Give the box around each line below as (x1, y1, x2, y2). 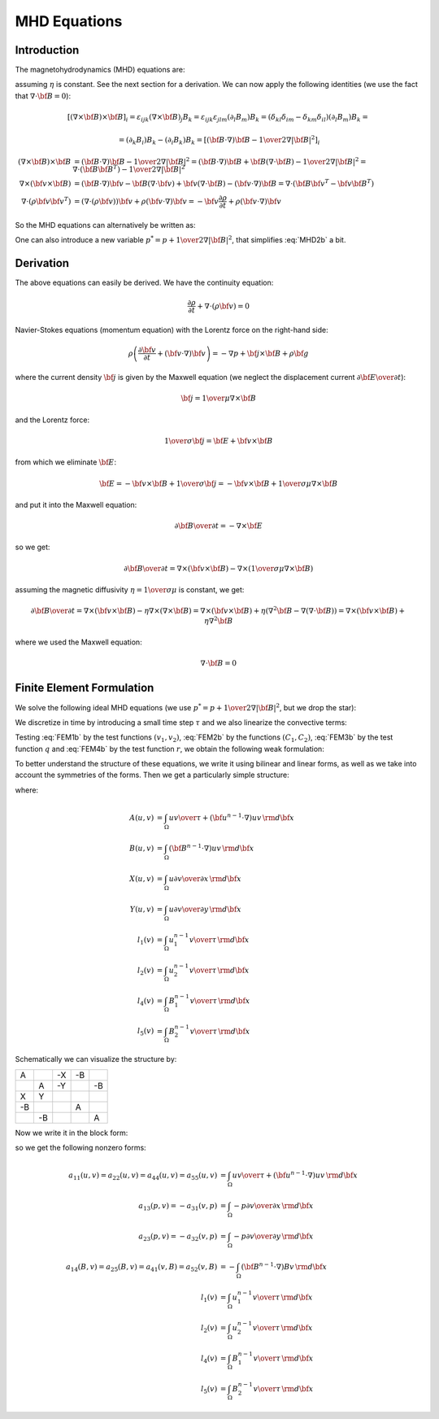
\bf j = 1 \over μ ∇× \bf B (180, 394, 256, 403)
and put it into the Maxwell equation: (15, 500, 137, 509)
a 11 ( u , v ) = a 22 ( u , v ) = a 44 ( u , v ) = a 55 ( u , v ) (67, 1171, 218, 1181)
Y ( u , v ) (129, 904, 154, 914)
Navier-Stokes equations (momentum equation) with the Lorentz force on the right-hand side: (15, 325, 328, 335)
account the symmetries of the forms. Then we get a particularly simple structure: (15, 770, 289, 780)
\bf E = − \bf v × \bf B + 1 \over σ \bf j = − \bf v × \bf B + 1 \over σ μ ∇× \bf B (98, 478, 338, 488)
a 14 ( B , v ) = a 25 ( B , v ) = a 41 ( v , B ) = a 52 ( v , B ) (65, 1262, 218, 1273)
